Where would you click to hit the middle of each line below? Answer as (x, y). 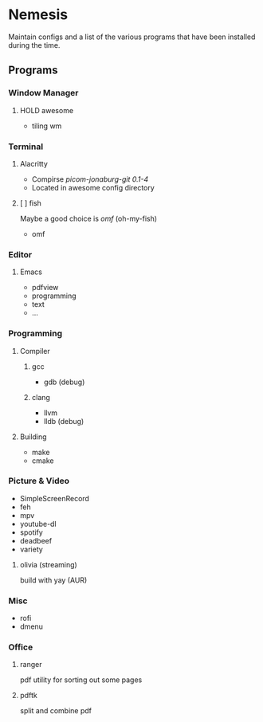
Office (21, 647)
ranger (31, 665)
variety (31, 549)
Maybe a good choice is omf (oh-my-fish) (88, 218)
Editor (20, 254)
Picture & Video (39, 481)
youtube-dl (38, 524)
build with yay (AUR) (53, 580)
